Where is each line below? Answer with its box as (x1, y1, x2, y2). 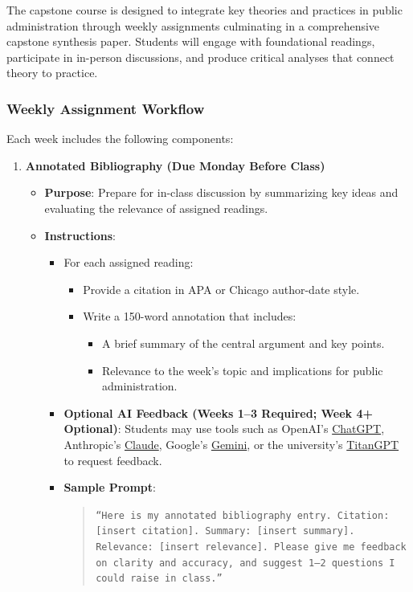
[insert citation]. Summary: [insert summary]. (96, 525, 355, 537)
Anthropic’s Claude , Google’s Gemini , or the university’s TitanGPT (63, 435, 399, 452)
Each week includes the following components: (6, 130, 234, 147)
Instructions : (44, 227, 116, 243)
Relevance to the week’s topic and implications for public (101, 361, 383, 378)
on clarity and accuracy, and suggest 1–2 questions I (96, 557, 395, 569)
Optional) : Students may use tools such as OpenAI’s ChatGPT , (63, 420, 385, 437)
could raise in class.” (96, 573, 223, 585)
